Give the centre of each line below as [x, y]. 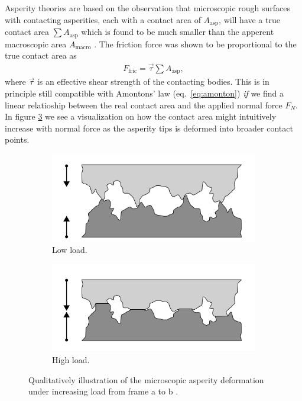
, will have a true [249, 19]
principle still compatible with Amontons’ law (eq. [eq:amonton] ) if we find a [144, 93]
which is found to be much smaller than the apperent [178, 32]
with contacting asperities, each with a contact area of [103, 19]
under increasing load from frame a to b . [103, 391]
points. [17, 139]
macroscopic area [36, 44]
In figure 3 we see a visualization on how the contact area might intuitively [141, 116]
